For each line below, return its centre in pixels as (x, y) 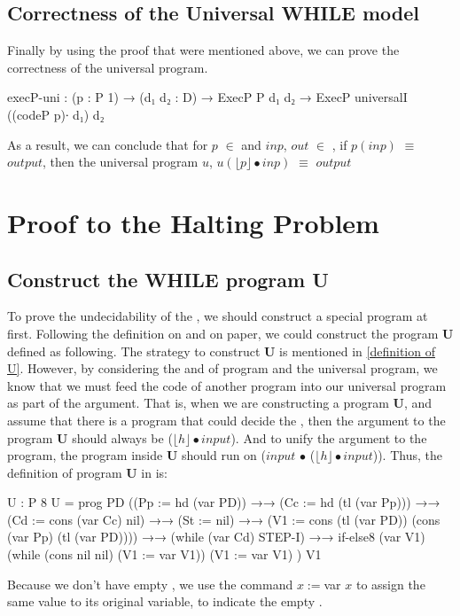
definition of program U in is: (87, 472)
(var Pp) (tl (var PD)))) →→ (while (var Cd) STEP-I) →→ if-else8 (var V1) (216, 537)
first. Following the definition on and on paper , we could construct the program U (230, 333)
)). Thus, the (407, 455)
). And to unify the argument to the (329, 437)
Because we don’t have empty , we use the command (150, 584)
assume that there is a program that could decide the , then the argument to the (226, 420)
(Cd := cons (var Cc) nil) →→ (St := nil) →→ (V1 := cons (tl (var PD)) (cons (224, 519)
